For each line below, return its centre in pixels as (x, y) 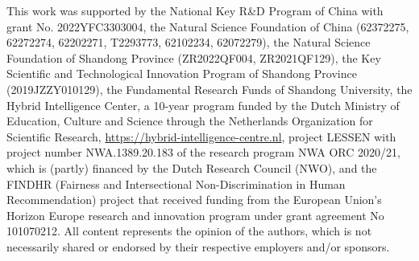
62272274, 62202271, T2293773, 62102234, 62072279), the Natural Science (189, 42)
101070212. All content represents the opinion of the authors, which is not (189, 231)
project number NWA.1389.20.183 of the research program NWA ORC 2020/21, (203, 152)
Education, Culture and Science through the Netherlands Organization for (190, 121)
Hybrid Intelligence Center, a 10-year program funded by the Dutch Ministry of (203, 105)
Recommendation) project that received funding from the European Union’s (194, 200)
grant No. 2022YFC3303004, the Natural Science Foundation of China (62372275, (208, 26)
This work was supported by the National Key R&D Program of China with (195, 10)
